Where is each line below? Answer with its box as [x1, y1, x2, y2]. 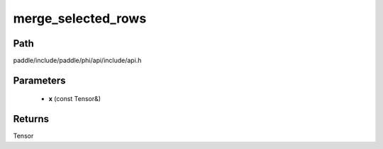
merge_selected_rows [13, 11, 147, 26]
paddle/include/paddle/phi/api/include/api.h [13, 56, 142, 65]
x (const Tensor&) [48, 95, 101, 103]
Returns [13, 113, 50, 125]
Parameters [13, 74, 66, 86]
